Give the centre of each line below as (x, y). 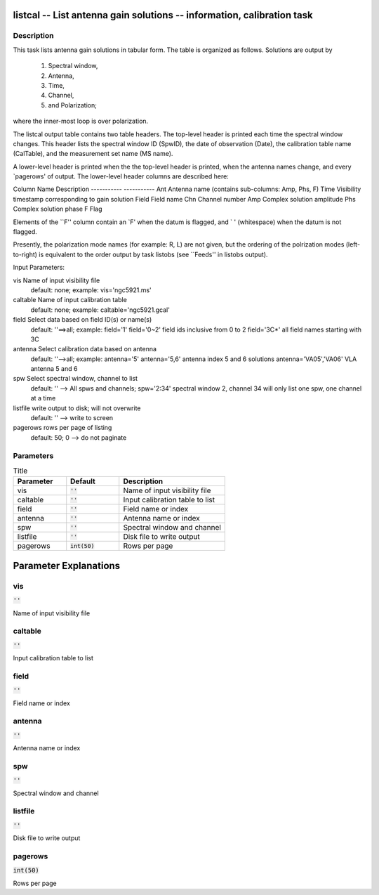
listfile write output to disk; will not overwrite (77, 408)
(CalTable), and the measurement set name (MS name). (93, 154)
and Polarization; (73, 105)
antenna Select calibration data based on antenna (85, 349)
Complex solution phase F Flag (58, 209)
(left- (353, 244)
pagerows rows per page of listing (62, 428)
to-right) (25, 254)
